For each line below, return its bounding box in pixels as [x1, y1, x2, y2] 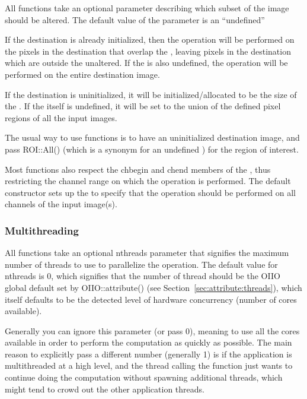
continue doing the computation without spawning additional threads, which [5, 371, 283, 384]
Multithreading [5, 223, 79, 237]
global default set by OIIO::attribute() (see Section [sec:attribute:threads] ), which [5, 281, 302, 293]
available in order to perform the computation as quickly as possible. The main [5, 336, 292, 349]
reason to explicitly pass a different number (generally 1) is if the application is [5, 347, 292, 360]
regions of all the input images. [5, 111, 117, 123]
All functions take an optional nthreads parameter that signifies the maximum [5, 246, 289, 259]
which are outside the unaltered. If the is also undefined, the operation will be [5, 56, 288, 69]
